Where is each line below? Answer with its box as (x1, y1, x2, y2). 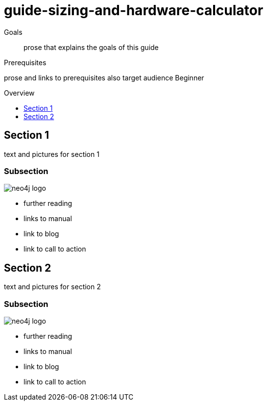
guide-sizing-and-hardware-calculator (4, 2, 264, 19)
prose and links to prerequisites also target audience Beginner (4, 73, 204, 82)
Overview (4, 88, 35, 97)
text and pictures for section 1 (4, 150, 99, 158)
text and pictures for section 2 (4, 282, 101, 291)
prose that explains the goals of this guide (24, 43, 159, 51)
